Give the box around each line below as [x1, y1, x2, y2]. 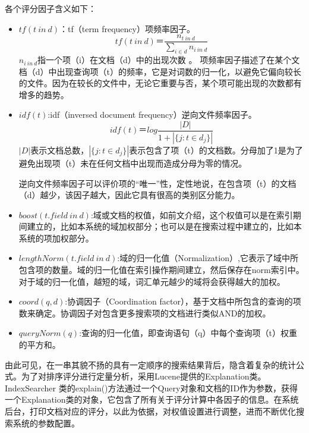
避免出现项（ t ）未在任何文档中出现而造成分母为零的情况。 [18, 156, 247, 169]
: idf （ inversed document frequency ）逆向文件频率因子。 [48, 108, 257, 121]
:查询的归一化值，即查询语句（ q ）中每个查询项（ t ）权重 [79, 327, 297, 339]
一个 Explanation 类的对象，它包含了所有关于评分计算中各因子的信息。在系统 [5, 393, 299, 406]
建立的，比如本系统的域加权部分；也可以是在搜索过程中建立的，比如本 [27, 220, 302, 233]
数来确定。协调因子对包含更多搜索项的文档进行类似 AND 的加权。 [18, 306, 271, 319]
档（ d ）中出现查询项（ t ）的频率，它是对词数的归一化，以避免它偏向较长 [18, 65, 302, 77]
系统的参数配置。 [12, 416, 80, 429]
